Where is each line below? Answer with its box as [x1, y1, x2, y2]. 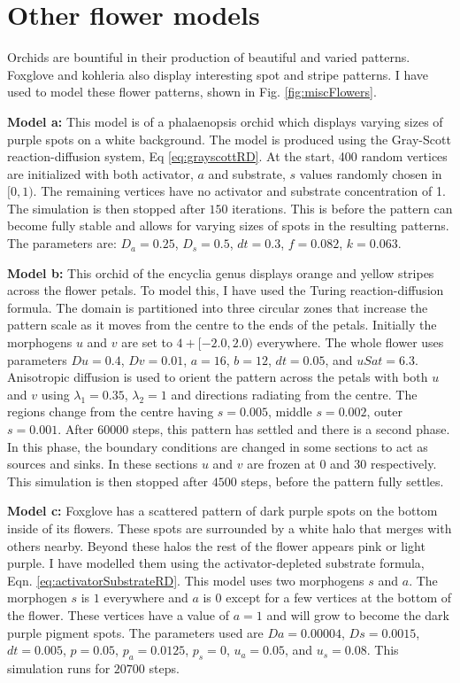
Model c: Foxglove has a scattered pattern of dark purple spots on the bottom [7, 501, 438, 520]
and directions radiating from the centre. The [171, 384, 418, 403]
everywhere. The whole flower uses [257, 333, 444, 352]
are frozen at [247, 454, 316, 473]
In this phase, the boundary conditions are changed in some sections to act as [7, 437, 428, 455]
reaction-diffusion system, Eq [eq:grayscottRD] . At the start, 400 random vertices [7, 147, 448, 166]
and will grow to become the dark [266, 605, 449, 624]
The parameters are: [7, 234, 117, 252]
